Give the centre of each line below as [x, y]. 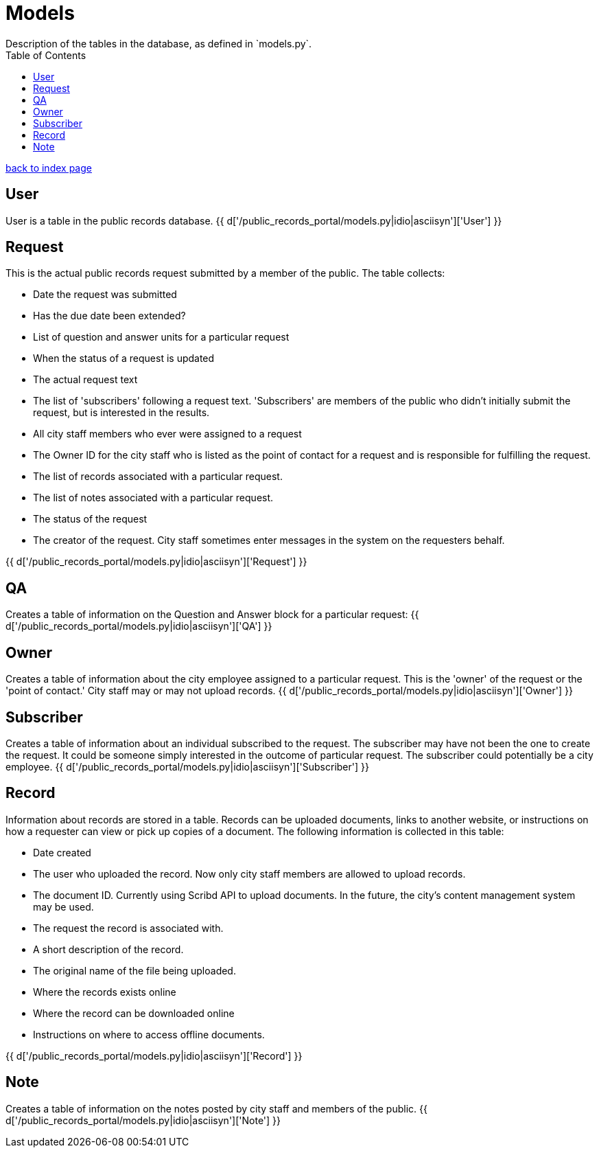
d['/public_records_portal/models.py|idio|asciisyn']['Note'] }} [143, 1120]
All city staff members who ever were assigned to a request [167, 434]
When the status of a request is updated [124, 358]
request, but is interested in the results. [121, 413]
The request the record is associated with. [128, 928]
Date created [62, 852]
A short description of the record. [108, 949]
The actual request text [85, 380]
